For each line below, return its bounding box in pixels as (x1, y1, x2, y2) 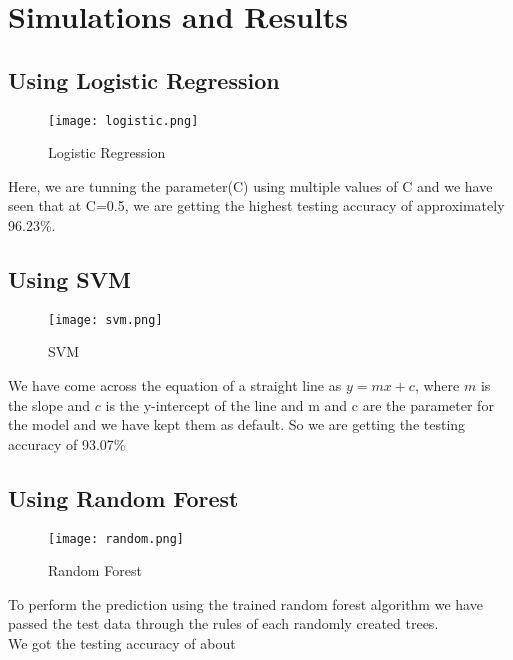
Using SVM (8, 264, 131, 294)
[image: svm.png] (48, 312, 163, 327)
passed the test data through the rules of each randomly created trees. (8, 613, 439, 634)
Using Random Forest (8, 482, 239, 513)
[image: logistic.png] (48, 113, 199, 128)
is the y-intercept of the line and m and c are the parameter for (105, 394, 494, 415)
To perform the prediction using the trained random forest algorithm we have (8, 593, 483, 614)
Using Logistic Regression (8, 64, 280, 95)
